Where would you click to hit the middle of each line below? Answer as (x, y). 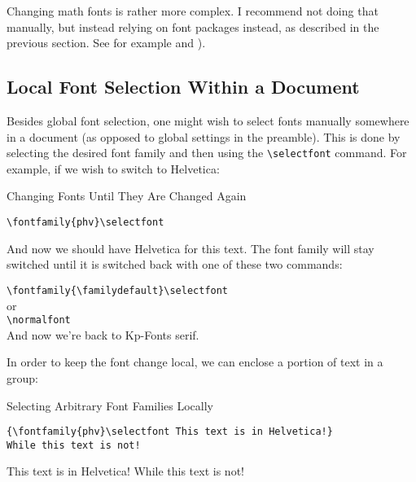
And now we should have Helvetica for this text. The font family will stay (190, 248)
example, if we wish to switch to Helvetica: (113, 168)
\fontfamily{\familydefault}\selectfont (118, 290)
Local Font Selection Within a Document (183, 87)
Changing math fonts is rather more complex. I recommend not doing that (193, 11)
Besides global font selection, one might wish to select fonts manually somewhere (208, 120)
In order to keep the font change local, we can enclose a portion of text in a (195, 362)
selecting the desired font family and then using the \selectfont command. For (207, 153)
